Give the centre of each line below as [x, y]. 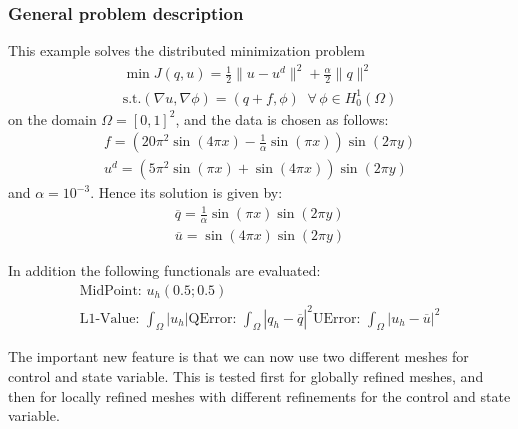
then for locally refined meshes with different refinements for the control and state [259, 395]
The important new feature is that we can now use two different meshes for [238, 356]
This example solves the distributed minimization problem [186, 50]
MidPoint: [110, 290]
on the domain [52, 118]
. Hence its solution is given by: [186, 192]
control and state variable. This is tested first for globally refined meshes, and [246, 375]
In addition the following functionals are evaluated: [164, 270]
